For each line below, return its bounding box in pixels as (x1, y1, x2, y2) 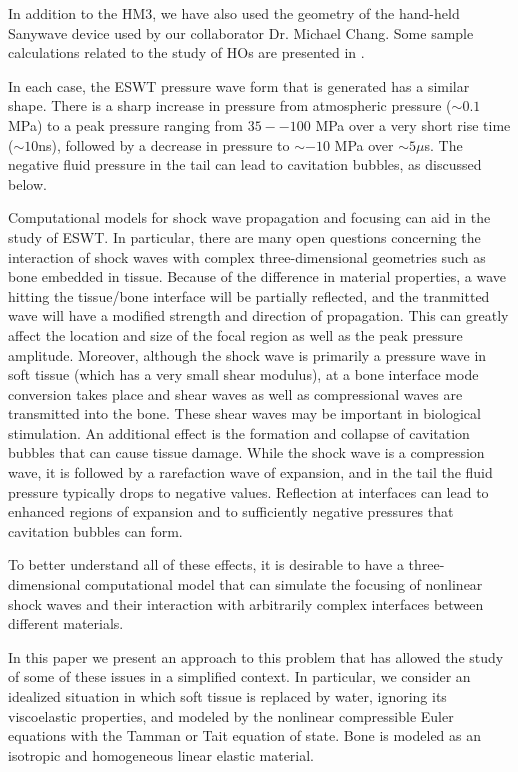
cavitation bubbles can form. (8, 520, 183, 541)
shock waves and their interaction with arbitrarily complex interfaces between (8, 593, 484, 614)
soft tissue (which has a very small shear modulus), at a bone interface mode (8, 364, 479, 385)
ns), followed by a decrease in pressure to (38, 134, 290, 155)
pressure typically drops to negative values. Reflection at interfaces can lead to (8, 481, 489, 502)
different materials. (8, 613, 124, 634)
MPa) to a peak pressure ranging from (8, 114, 244, 135)
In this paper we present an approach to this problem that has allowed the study (8, 646, 504, 667)
